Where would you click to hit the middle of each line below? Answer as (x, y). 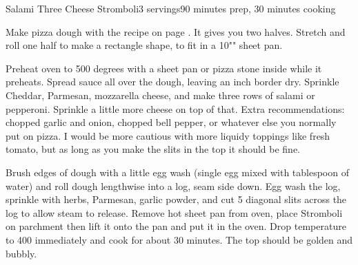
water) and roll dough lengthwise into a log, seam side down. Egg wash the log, (173, 185)
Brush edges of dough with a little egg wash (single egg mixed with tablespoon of (177, 172)
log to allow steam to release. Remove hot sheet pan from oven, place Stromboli (174, 212)
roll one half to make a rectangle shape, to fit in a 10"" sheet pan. (144, 45)
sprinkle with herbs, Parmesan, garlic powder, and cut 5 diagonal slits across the (176, 199)
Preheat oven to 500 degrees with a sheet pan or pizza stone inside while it (164, 68)
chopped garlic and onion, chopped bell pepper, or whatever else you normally (171, 122)
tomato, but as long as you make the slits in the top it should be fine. (153, 149)
